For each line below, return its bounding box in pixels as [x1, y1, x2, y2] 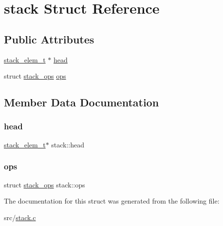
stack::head [51, 139, 85, 149]
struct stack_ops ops [4, 71, 66, 81]
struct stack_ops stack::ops [4, 179, 85, 189]
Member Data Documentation [4, 95, 159, 110]
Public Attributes [4, 31, 94, 46]
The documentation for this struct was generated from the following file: [4, 196, 220, 206]
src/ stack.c [4, 212, 36, 222]
